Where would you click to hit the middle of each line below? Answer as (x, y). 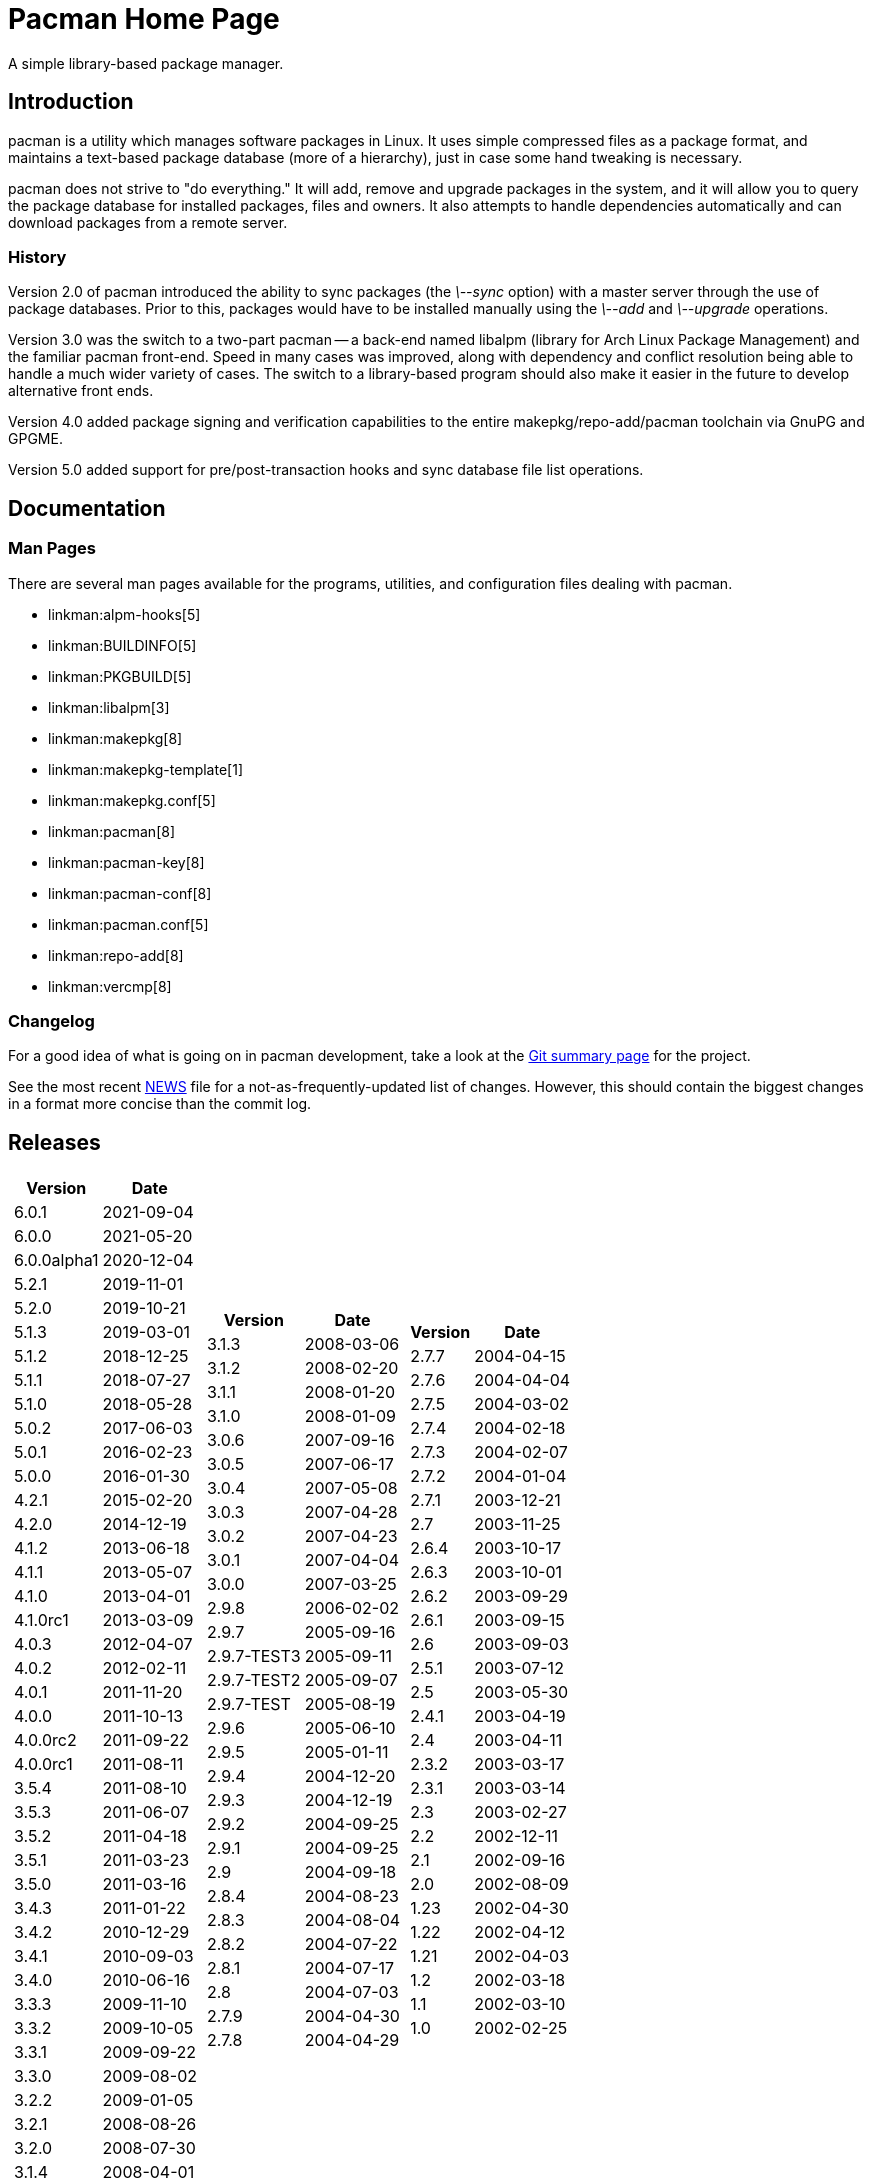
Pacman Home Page (144, 19)
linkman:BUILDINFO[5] (122, 645)
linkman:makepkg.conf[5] (132, 800)
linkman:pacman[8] (112, 831)
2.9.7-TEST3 (253, 1656)
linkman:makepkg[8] (115, 738)
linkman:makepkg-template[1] (145, 769)
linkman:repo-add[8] (116, 955)
